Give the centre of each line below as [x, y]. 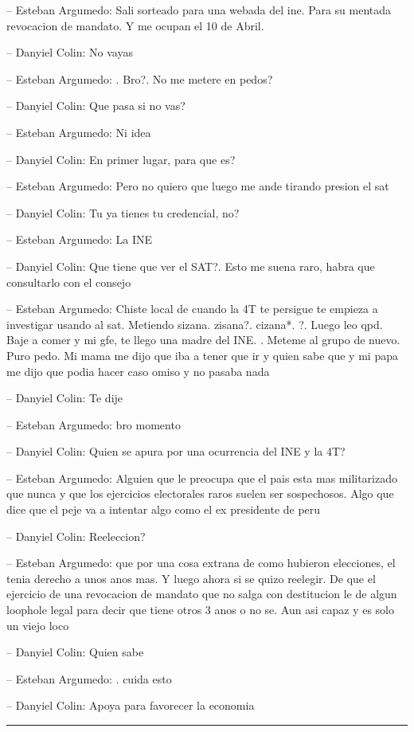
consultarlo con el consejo [69, 282]
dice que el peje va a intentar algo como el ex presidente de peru [164, 509]
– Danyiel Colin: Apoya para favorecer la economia [131, 705]
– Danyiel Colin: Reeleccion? [76, 536]
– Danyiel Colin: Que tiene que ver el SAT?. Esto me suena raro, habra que [191, 266]
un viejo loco [38, 625]
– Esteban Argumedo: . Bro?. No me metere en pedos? [140, 78]
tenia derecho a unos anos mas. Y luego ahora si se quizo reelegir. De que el [191, 578]
